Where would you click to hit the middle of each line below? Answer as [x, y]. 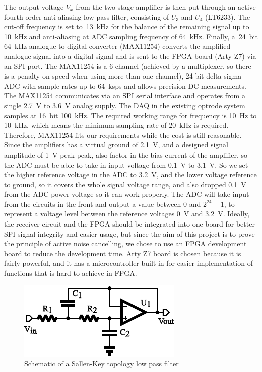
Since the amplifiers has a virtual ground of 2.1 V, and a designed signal [116, 145]
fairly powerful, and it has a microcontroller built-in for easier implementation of [128, 263]
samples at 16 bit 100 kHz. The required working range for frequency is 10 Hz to [130, 115]
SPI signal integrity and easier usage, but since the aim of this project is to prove [129, 233]
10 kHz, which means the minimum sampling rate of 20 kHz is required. [116, 125]
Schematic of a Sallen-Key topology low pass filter [102, 364]
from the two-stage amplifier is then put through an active [166, 7]
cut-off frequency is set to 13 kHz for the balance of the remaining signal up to [127, 26]
